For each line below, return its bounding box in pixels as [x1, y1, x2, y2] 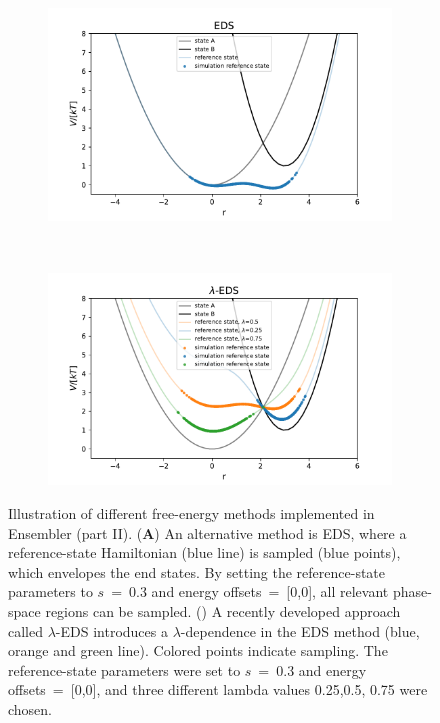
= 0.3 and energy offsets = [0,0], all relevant [111, 581, 389, 602]
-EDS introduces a [55, 620, 168, 641]
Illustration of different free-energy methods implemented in [8, 503, 375, 524]
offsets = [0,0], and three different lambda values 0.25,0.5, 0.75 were [8, 679, 428, 700]
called [8, 620, 43, 641]
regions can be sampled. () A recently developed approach [45, 601, 401, 621]
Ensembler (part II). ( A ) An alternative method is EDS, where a [8, 522, 407, 543]
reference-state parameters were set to [8, 659, 241, 680]
